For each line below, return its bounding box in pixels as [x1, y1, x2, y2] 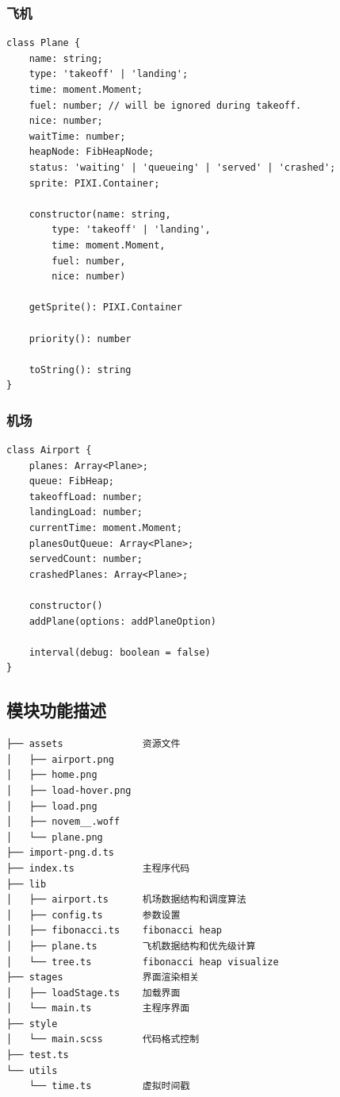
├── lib [6, 878, 47, 890]
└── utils [6, 1064, 58, 1076]
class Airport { [6, 445, 92, 456]
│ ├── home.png [6, 769, 97, 781]
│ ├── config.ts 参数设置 [6, 909, 181, 921]
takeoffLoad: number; [29, 491, 143, 502]
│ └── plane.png [6, 831, 103, 843]
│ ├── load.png [6, 800, 97, 812]
